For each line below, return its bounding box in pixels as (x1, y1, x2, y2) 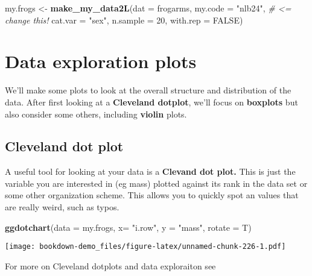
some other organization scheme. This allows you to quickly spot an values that (5, 189, 299, 201)
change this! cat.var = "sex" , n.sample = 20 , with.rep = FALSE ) (5, 13, 243, 26)
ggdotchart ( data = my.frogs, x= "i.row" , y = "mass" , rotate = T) (5, 221, 252, 233)
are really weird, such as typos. (5, 201, 119, 213)
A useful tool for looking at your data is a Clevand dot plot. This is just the (5, 165, 296, 178)
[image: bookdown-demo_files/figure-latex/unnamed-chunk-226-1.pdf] (5, 242, 286, 251)
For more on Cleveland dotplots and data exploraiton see (5, 259, 216, 272)
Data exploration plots (5, 49, 197, 74)
